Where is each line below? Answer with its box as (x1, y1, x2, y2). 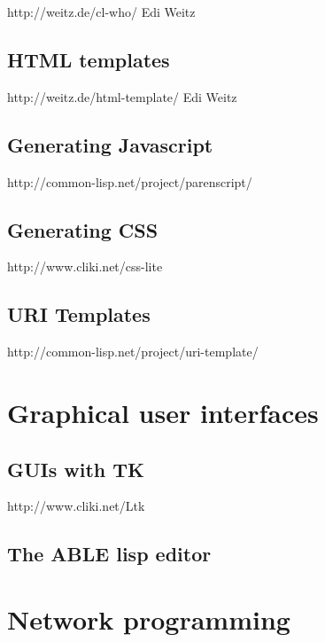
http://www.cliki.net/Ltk (7, 497, 145, 515)
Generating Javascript (7, 130, 213, 158)
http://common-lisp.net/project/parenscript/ (7, 172, 252, 191)
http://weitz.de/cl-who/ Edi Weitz (7, 3, 196, 20)
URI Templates (7, 301, 151, 328)
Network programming (7, 600, 290, 637)
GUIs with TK (7, 455, 145, 482)
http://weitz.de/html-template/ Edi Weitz (7, 87, 237, 106)
